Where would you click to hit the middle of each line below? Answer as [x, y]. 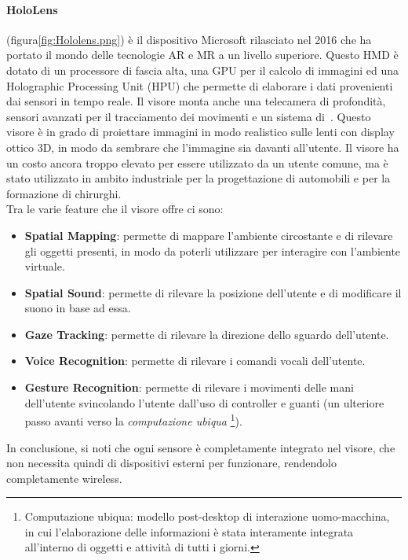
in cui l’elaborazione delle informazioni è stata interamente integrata [189, 531]
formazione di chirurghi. [64, 193]
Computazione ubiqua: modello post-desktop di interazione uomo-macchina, [207, 516]
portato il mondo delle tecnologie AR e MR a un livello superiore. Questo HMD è [202, 55]
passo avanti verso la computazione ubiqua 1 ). [133, 420]
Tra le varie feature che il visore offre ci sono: [115, 209]
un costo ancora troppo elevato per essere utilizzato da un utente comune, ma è [197, 162]
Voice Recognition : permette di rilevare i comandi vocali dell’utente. [195, 361]
